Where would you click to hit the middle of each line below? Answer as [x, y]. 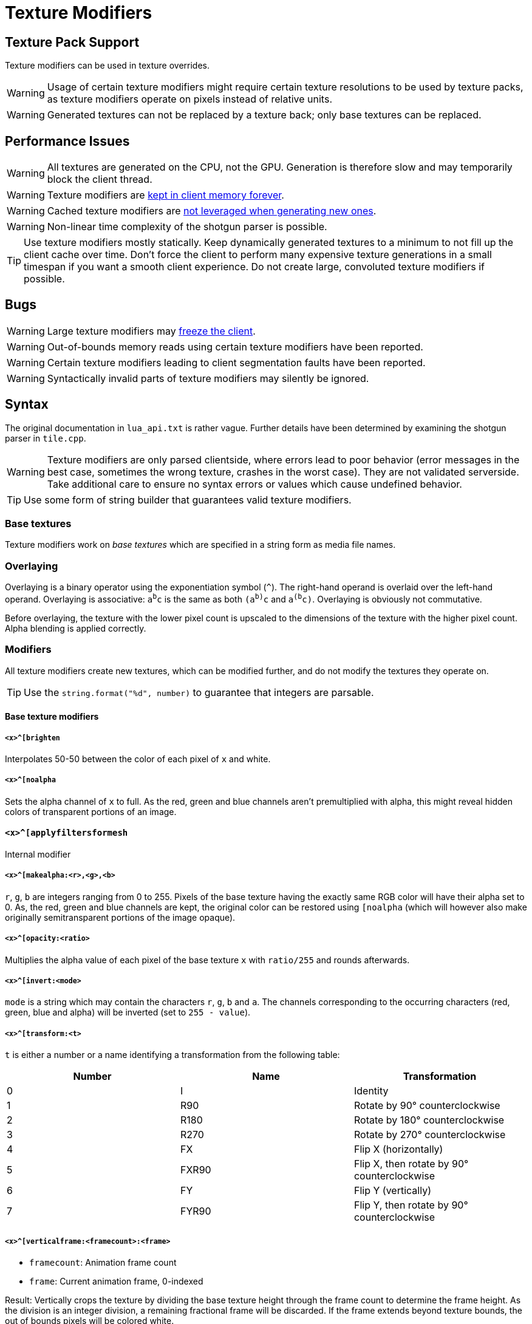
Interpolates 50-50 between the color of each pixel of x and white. [138, 759]
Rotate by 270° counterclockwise [430, 1135]
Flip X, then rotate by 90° [411, 1164]
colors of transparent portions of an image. [91, 811]
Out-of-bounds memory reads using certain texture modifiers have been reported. [235, 346]
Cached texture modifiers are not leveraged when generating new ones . [212, 211]
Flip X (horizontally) [398, 1149]
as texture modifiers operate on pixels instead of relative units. [189, 99]
